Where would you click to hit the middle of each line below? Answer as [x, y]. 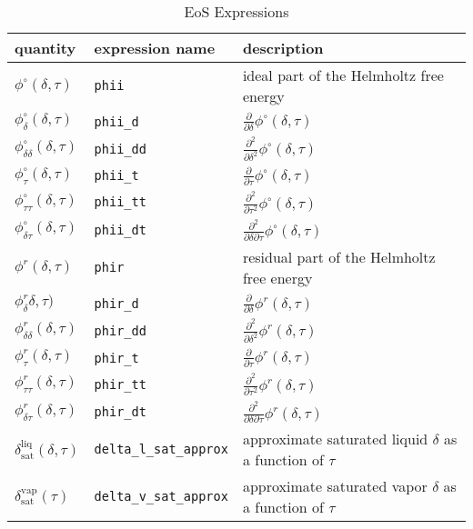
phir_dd [120, 330]
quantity [45, 48]
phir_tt [120, 384]
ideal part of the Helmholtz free [343, 75]
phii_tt [120, 202]
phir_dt [120, 412]
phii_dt [120, 230]
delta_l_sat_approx [161, 449]
